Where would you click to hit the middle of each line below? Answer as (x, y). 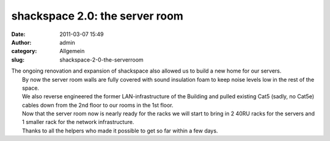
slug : (18, 60)
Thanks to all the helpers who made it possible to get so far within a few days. (120, 131)
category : (24, 51)
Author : (21, 42)
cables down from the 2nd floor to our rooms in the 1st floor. (98, 105)
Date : (18, 34)
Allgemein (72, 51)
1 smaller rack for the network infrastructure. (78, 122)
